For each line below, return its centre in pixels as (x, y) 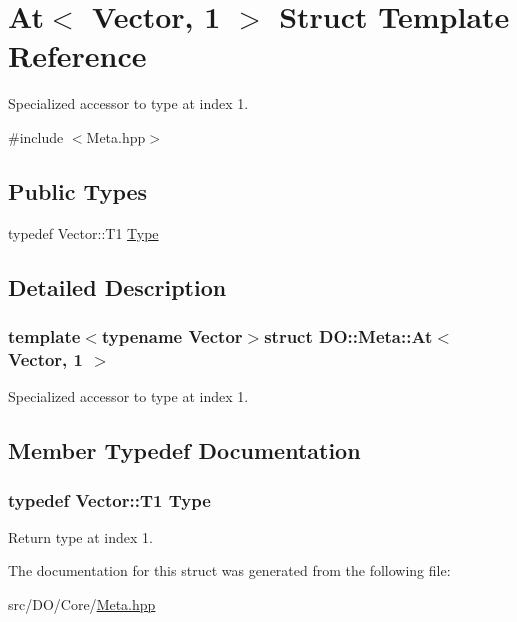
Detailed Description (117, 286)
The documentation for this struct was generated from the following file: (229, 570)
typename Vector (172, 336)
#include (36, 136)
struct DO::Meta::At (348, 336)
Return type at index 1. (80, 536)
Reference (77, 55)
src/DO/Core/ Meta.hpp (82, 604)
